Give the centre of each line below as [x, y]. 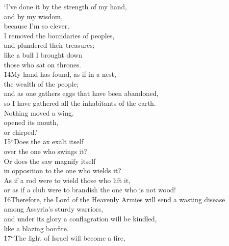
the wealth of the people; [41, 83]
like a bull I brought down [43, 54]
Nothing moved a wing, [39, 112]
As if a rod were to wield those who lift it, [67, 180]
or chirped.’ [21, 132]
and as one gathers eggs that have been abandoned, [81, 93]
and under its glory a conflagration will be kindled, [80, 219]
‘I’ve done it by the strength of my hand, [65, 6]
